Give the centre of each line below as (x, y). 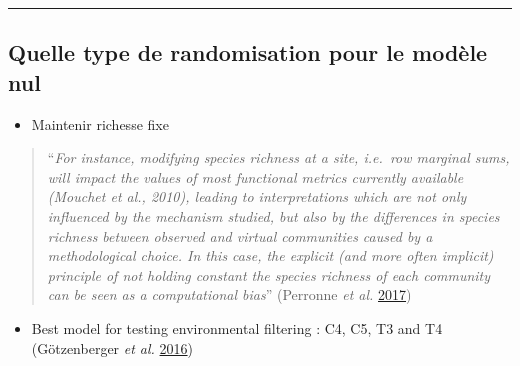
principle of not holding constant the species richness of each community (269, 274)
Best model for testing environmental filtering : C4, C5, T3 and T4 (237, 327)
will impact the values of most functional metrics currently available (255, 176)
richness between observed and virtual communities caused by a (240, 235)
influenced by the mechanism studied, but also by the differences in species (273, 215)
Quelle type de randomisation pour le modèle (248, 52)
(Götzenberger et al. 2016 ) (112, 347)
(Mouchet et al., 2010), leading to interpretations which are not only (257, 196)
